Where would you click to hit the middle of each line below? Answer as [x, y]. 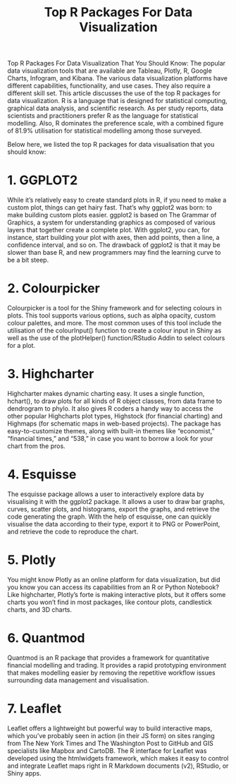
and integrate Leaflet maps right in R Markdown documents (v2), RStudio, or [118, 766]
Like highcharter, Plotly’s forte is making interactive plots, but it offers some [117, 594]
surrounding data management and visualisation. [78, 680]
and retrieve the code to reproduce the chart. [73, 531]
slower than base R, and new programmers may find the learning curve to [114, 253]
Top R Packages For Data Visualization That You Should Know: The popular [117, 64]
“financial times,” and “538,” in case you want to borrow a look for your [110, 439]
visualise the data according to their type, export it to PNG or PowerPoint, [114, 524]
